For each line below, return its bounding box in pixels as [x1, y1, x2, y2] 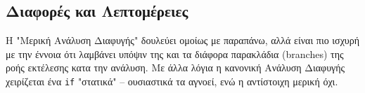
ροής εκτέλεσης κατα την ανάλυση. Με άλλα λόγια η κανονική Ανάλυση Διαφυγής [6, 60, 345, 75]
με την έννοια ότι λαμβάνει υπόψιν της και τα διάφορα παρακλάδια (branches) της [6, 46, 344, 61]
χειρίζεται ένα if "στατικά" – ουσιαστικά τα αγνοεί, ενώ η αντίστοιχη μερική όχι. [6, 73, 338, 88]
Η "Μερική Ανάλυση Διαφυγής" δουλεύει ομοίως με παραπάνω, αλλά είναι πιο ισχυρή [6, 33, 360, 48]
